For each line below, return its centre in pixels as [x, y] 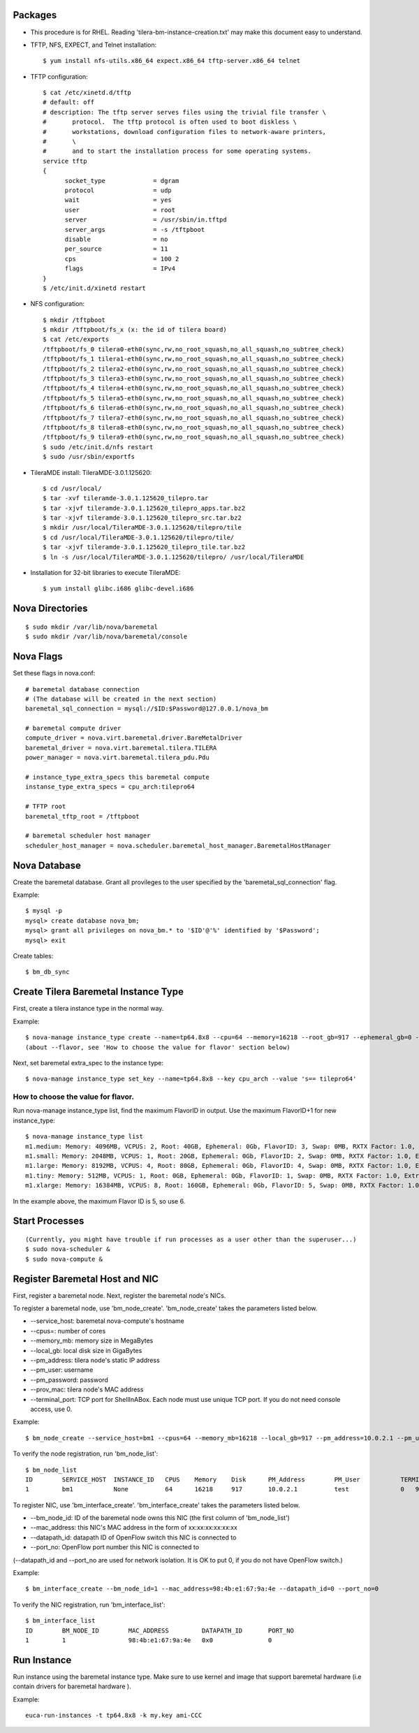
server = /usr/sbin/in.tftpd [146, 220]
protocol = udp [118, 190]
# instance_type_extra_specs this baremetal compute [117, 777]
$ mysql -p [44, 911]
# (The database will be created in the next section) [121, 699]
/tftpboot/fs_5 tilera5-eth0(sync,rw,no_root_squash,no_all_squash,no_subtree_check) [194, 398]
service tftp [65, 161]
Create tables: [33, 956]
